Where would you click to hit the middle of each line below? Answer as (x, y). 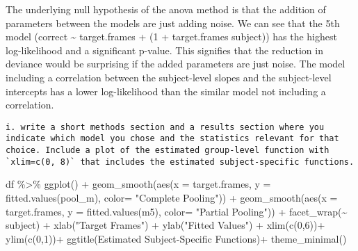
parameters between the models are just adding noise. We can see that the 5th (173, 23)
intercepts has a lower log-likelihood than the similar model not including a (166, 91)
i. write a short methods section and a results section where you (165, 127)
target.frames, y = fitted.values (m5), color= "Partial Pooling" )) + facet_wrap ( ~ (177, 211)
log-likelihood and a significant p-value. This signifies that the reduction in (164, 50)
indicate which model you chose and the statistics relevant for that (172, 139)
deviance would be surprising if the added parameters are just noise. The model (176, 64)
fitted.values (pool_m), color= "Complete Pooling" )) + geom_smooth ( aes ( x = (172, 197)
